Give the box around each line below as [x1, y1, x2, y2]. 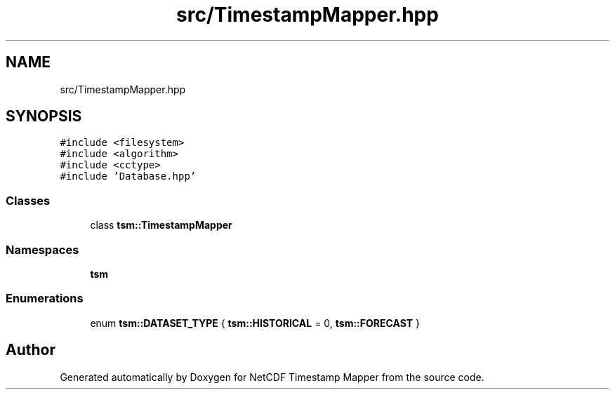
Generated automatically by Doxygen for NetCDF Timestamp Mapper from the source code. [60, 370, 484, 383]
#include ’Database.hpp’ [60, 170, 197, 182]
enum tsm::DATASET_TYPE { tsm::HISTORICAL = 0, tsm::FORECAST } [90, 316, 421, 329]
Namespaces [6, 242, 79, 257]
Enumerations [6, 291, 84, 306]
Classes [6, 193, 51, 208]
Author [6, 341, 55, 359]
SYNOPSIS [6, 107, 82, 126]
